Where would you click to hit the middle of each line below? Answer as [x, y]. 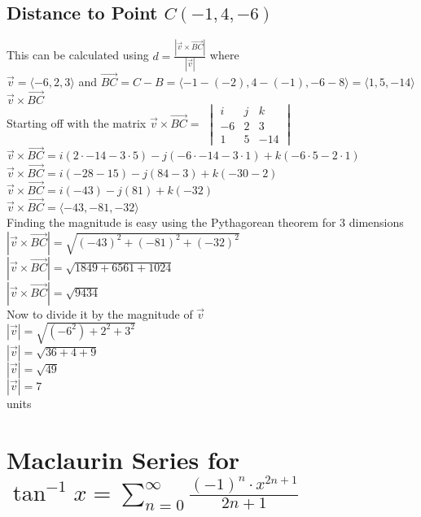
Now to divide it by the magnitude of [100, 313]
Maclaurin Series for [123, 459]
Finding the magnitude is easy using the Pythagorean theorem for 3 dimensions [205, 222]
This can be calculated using [78, 55]
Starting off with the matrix [77, 123]
